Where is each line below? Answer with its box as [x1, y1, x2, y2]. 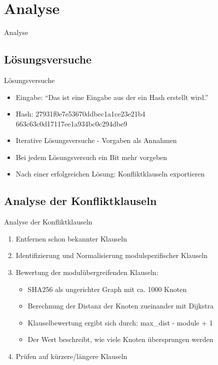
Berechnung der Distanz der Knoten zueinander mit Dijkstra [27, 300, 214, 311]
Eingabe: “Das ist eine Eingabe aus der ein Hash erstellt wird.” [15, 91, 208, 102]
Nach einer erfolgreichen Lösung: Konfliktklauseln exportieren [15, 168, 205, 179]
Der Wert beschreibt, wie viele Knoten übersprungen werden [27, 334, 213, 344]
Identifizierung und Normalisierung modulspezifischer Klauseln [15, 250, 207, 260]
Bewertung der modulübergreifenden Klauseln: [15, 267, 158, 277]
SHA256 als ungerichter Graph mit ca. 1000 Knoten [27, 283, 187, 294]
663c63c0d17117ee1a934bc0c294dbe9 [15, 118, 127, 128]
